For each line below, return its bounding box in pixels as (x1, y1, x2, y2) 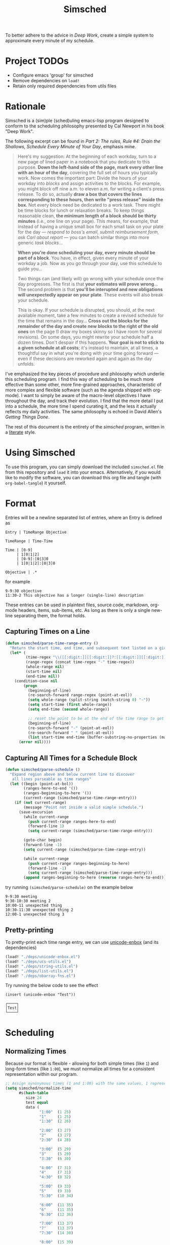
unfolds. (17, 361, 35, 367)
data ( (25, 1104, 39, 1110)
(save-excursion (18, 809, 53, 814)
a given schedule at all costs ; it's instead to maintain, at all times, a (17, 345, 158, 351)
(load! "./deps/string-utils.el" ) (5, 964, 78, 969)
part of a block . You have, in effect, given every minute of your (17, 255, 149, 261)
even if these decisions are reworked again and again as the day (17, 355, 152, 362)
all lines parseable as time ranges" (12, 776, 92, 781)
